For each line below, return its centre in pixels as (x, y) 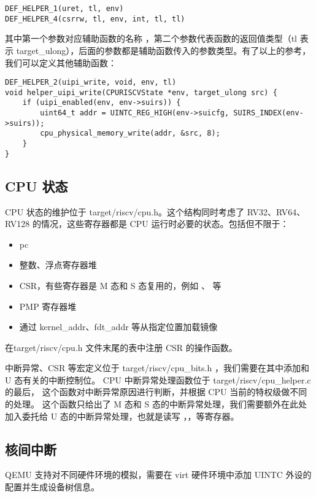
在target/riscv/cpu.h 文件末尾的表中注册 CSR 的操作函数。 (121, 347)
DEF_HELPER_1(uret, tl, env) (64, 9)
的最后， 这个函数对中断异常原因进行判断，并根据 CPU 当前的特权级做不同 (156, 392)
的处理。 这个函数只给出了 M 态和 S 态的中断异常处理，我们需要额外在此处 (156, 404)
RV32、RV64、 (276, 211)
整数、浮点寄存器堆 (58, 265)
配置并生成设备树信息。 (52, 487)
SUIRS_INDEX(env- (268, 113)
